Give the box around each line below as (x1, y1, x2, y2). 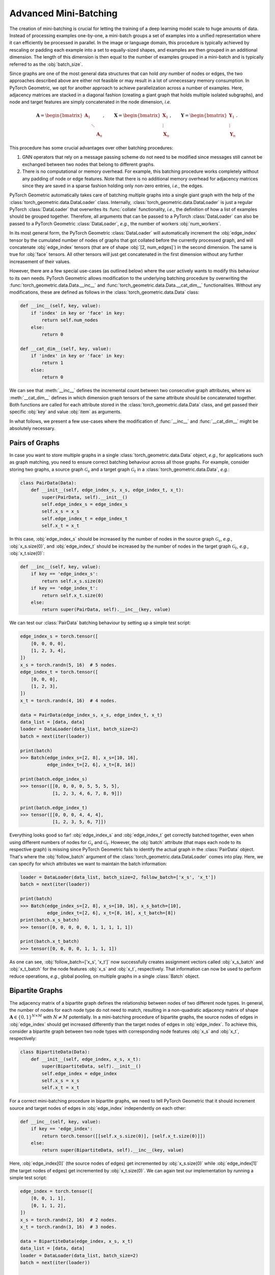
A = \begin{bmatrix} (36, 112, 83, 118)
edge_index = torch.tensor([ (20, 1188, 93, 1194)
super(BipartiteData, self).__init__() (41, 1063, 141, 1069)
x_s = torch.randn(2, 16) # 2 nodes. (20, 1217, 117, 1222)
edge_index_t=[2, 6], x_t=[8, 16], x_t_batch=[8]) (46, 910, 176, 915)
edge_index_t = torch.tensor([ (20, 669, 99, 675)
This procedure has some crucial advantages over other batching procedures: (9, 144, 173, 150)
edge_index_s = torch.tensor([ (20, 633, 99, 640)
